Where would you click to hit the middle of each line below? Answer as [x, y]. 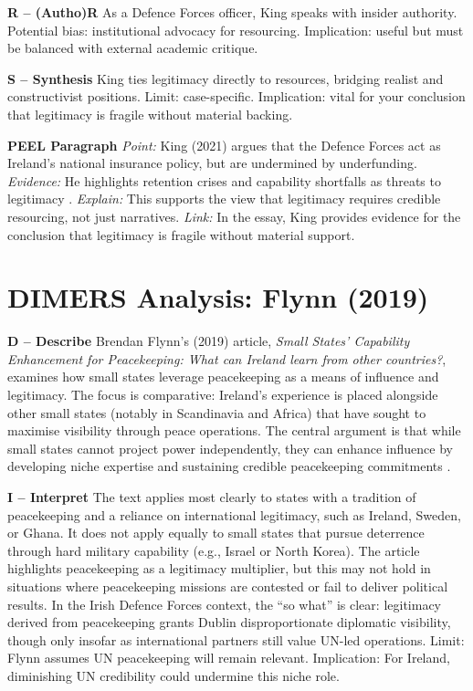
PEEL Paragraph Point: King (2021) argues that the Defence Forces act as [224, 145]
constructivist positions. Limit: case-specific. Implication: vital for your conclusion [236, 96]
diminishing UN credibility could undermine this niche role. [173, 675]
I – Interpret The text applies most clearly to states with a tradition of [212, 497]
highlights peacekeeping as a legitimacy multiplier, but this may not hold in [219, 568]
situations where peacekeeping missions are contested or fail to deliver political [228, 586]
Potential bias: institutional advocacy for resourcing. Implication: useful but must [236, 30]
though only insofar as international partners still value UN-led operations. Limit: [236, 639]
